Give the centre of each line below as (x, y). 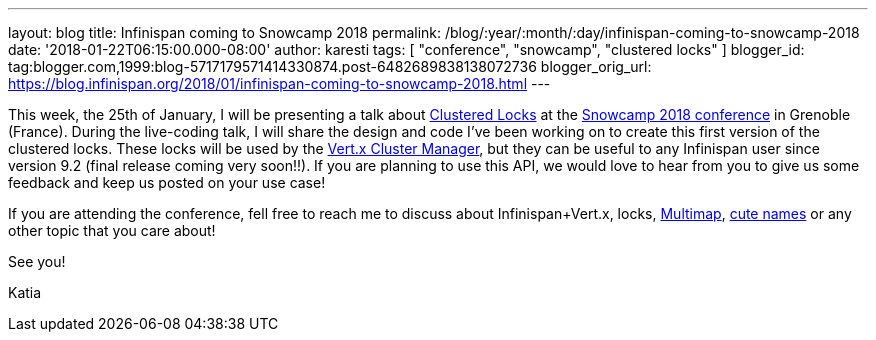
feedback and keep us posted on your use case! (167, 182)
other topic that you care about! (112, 230)
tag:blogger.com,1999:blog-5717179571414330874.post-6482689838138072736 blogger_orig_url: (330, 66)
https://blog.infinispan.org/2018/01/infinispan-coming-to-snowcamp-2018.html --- (279, 83)
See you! (37, 261)
